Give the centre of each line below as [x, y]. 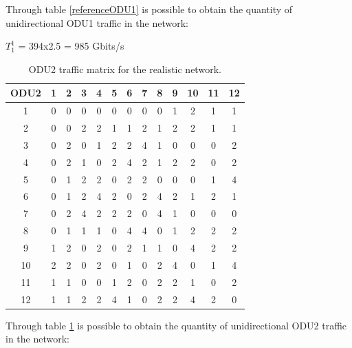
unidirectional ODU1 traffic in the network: [97, 22]
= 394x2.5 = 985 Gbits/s [71, 46]
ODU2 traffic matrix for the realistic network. [125, 69]
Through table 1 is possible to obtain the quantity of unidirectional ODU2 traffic [176, 325]
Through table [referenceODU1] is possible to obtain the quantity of [149, 9]
